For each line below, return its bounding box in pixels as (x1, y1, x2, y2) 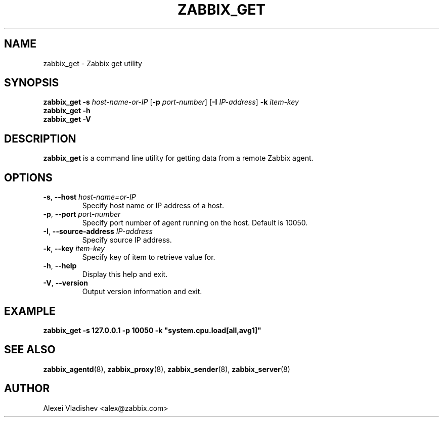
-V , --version (43, 278, 88, 288)
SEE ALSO (4, 343, 56, 356)
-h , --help (43, 261, 77, 270)
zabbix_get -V (43, 115, 91, 124)
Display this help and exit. (82, 270, 168, 279)
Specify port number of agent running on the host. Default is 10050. (82, 218, 308, 227)
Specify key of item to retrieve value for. (82, 253, 215, 262)
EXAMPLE (4, 304, 56, 317)
